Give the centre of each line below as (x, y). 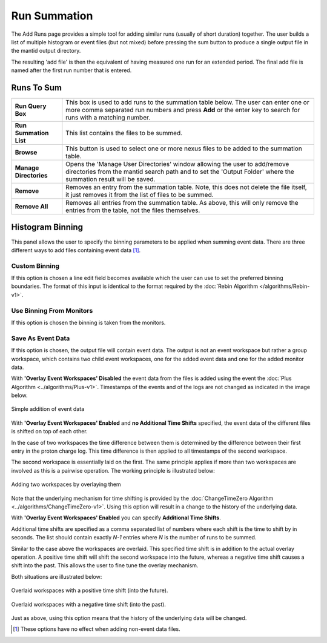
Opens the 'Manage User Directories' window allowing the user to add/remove (177, 164)
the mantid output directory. (46, 51)
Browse (26, 153)
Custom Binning (35, 265)
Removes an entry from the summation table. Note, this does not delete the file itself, (186, 187)
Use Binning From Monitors (52, 310)
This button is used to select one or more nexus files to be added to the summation (184, 148)
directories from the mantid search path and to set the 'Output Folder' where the (180, 172)
